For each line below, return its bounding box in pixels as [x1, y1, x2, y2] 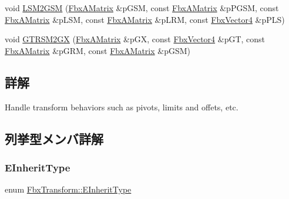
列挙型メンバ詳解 [5, 129, 103, 147]
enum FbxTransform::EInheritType [5, 183, 132, 195]
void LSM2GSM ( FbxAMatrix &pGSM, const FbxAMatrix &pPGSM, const [5, 2, 279, 14]
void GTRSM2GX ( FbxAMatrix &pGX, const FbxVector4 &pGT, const [5, 33, 266, 45]
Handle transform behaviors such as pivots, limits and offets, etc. [5, 100, 238, 113]
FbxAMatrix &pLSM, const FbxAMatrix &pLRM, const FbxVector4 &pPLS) [5, 13, 285, 25]
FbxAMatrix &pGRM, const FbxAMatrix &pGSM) [5, 44, 191, 56]
